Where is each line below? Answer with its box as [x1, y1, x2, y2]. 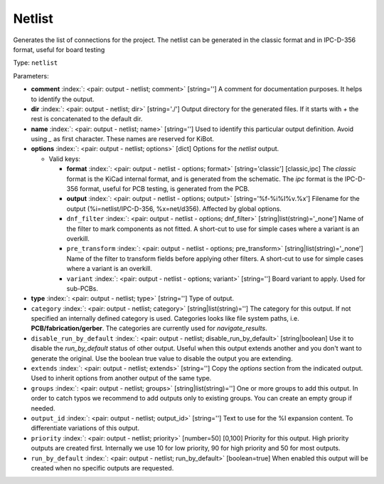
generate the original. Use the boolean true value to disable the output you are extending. [31, 354, 293, 363]
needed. [31, 403, 55, 413]
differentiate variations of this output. [31, 424, 140, 433]
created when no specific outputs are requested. [31, 463, 174, 472]
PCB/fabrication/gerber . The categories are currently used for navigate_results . [31, 324, 267, 333]
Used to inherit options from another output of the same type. [31, 374, 212, 383]
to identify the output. [31, 95, 95, 103]
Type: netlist [13, 58, 58, 67]
